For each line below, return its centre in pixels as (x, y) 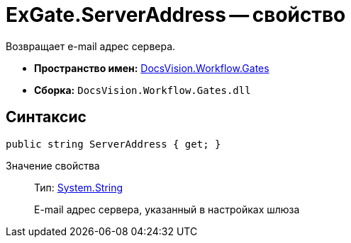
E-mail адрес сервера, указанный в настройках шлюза (167, 209)
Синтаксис (46, 117)
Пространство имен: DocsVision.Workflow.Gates (152, 68)
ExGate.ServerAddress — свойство (176, 15)
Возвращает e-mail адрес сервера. (91, 46)
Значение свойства (53, 165)
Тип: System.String (79, 187)
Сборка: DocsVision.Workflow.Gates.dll (143, 90)
